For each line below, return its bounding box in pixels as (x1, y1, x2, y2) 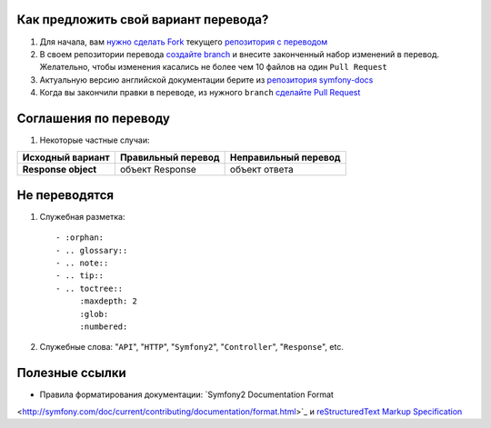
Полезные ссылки (16, 365, 126, 381)
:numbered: (79, 322, 128, 332)
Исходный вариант (22, 151, 110, 164)
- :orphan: (55, 233, 105, 243)
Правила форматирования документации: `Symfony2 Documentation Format (39, 389, 334, 400)
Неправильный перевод (229, 151, 341, 164)
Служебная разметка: (39, 211, 125, 222)
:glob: (79, 309, 109, 319)
